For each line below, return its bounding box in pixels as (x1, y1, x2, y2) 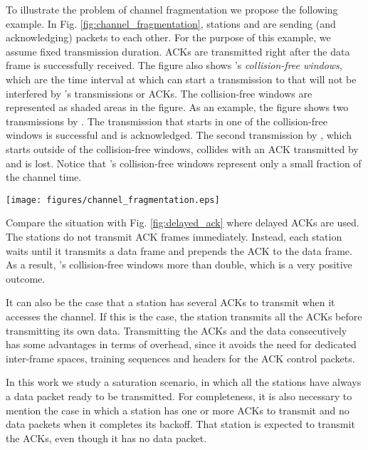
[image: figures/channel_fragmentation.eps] (6, 194, 220, 205)
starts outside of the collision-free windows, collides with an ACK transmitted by (6, 141, 359, 156)
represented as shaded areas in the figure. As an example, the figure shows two (6, 100, 349, 115)
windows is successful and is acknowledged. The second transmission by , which (6, 127, 352, 142)
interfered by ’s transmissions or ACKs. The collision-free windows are (6, 85, 312, 100)
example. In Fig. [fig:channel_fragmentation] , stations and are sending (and (6, 16, 336, 31)
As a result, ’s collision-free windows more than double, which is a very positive (6, 257, 352, 272)
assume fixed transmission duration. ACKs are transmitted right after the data (6, 43, 350, 58)
